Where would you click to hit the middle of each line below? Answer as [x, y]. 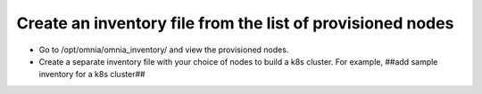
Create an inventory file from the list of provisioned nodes [235, 23]
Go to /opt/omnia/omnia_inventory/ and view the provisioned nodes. [164, 50]
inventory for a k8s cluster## [92, 74]
